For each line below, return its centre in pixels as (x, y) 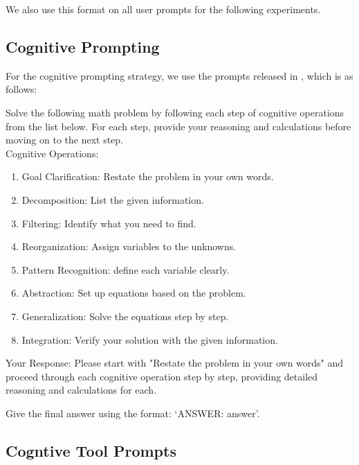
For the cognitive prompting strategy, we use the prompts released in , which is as (179, 75)
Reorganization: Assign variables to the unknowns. (129, 246)
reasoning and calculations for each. (81, 390)
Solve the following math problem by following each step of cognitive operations (175, 112)
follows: (21, 89)
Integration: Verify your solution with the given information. (150, 339)
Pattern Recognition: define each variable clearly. (126, 269)
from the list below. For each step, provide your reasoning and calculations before (178, 126)
